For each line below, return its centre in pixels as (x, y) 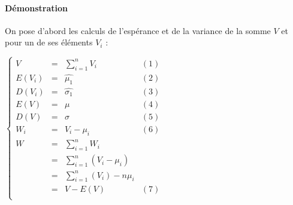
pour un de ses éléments (49, 42)
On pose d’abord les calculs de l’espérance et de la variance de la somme (138, 30)
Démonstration (36, 7)
